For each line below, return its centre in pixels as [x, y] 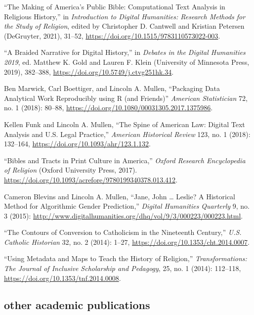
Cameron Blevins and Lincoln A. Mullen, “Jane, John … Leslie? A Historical [120, 196]
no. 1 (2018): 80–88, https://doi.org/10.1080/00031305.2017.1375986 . [108, 108]
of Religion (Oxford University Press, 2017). [71, 170]
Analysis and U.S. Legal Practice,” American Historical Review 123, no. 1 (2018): [127, 134]
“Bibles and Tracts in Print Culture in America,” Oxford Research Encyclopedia [125, 160]
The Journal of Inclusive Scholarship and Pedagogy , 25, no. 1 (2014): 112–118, [123, 268]
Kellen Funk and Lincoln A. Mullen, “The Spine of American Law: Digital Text [125, 124]
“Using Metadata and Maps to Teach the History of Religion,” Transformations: [126, 258]
